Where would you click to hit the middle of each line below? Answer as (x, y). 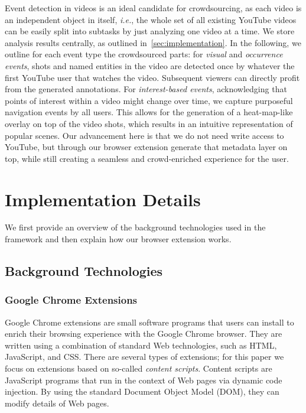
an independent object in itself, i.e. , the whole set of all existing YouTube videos (151, 19)
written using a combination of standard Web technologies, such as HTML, (141, 345)
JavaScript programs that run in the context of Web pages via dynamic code (144, 380)
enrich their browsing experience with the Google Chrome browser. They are (144, 334)
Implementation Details (103, 199)
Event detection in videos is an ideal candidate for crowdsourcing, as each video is (153, 8)
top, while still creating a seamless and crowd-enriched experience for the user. (147, 158)
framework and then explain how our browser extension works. (118, 239)
